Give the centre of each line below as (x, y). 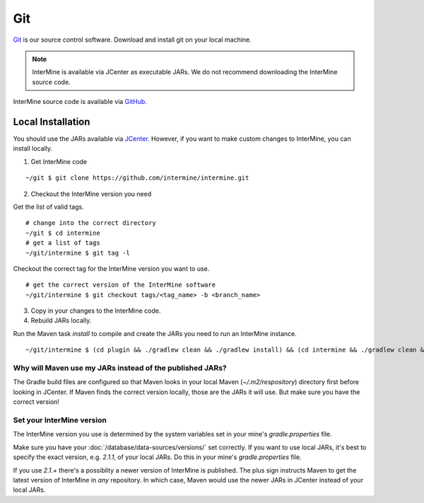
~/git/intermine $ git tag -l (78, 253)
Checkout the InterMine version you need (91, 194)
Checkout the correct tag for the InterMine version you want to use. (111, 268)
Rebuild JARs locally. (61, 320)
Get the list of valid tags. (48, 207)
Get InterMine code (59, 161)
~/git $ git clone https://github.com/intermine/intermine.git (137, 178)
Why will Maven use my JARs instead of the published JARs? (120, 368)
